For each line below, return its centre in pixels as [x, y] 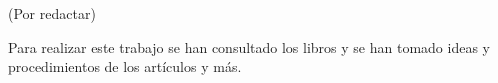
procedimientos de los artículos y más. [125, 66]
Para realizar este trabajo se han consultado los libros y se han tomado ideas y [249, 46]
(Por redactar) [52, 13]
